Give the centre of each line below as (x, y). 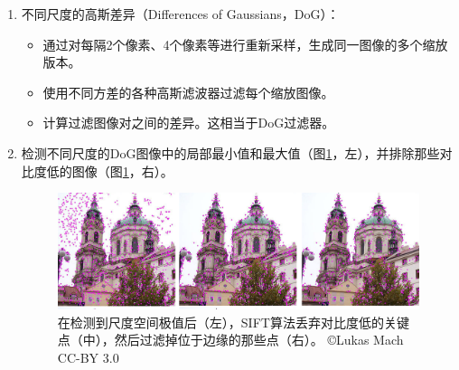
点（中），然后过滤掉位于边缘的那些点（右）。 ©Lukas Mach (230, 340)
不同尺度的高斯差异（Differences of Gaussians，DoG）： (180, 14)
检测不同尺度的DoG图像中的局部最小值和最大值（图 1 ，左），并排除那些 (230, 152)
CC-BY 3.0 (88, 358)
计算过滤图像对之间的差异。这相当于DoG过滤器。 (189, 123)
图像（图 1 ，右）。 (122, 171)
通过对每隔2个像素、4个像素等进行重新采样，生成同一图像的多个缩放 (245, 44)
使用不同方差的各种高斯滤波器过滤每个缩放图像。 (188, 92)
